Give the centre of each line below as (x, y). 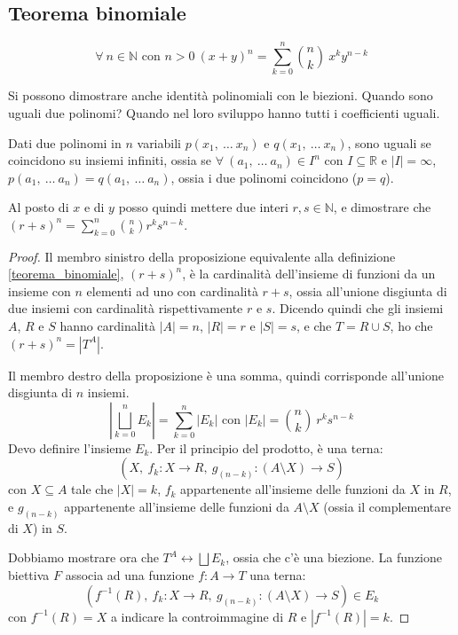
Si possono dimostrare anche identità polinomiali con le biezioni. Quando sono (221, 95)
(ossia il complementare (387, 507)
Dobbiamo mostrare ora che (83, 557)
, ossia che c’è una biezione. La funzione (334, 557)
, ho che (411, 326)
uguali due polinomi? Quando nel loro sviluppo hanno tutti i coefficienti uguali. (224, 112)
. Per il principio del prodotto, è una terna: (266, 447)
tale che (92, 489)
